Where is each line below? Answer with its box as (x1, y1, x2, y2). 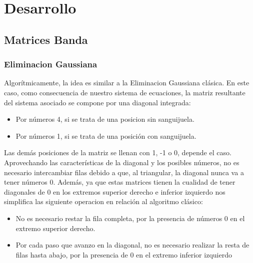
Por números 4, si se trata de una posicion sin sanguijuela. (15, 114, 194, 124)
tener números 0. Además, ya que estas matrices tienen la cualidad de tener (4, 177, 235, 187)
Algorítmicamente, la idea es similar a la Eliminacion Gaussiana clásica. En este (4, 77, 249, 88)
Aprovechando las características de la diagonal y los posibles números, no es (4, 157, 239, 167)
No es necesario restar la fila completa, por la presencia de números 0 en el (15, 213, 245, 223)
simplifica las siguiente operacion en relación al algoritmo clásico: (4, 196, 203, 207)
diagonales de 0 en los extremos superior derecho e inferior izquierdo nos (4, 186, 225, 197)
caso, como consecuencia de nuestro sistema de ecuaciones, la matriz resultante (4, 87, 245, 97)
